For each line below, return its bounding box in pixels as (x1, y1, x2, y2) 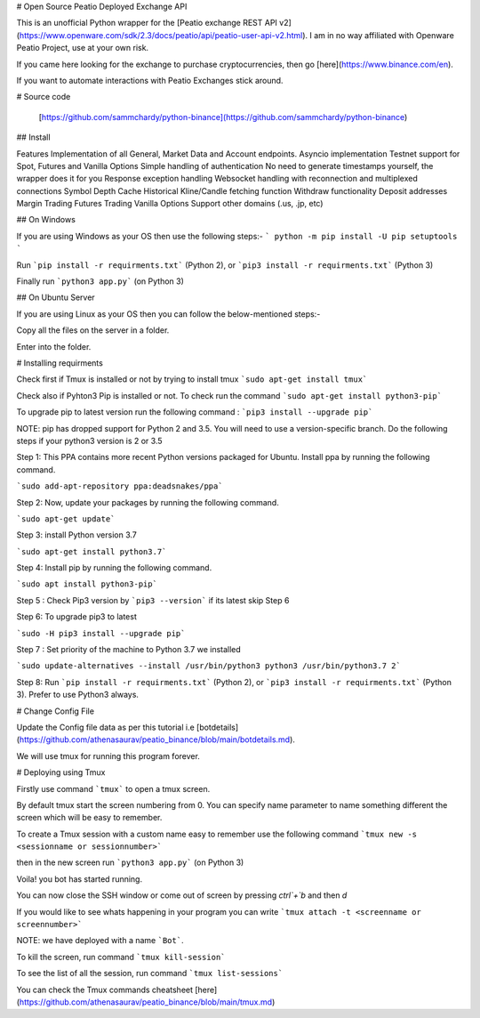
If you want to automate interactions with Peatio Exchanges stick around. (16, 75, 284, 85)
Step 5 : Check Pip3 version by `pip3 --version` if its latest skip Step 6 (16, 594, 290, 605)
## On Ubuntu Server (16, 292, 95, 303)
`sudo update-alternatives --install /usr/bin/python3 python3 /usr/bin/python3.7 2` (16, 661, 402, 671)
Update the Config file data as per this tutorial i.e (16, 722, 195, 732)
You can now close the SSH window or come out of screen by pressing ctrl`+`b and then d (16, 890, 348, 901)
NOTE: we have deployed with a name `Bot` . (16, 935, 184, 946)
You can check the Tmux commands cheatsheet (16, 984, 194, 995)
